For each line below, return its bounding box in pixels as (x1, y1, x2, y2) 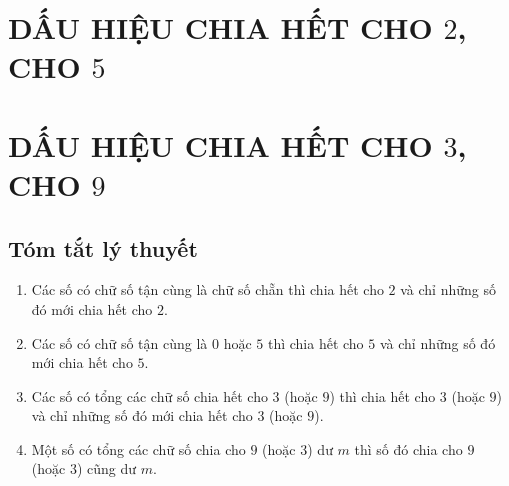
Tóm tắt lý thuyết (8, 232, 198, 263)
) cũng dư (76, 458, 137, 479)
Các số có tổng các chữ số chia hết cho (31, 385, 268, 406)
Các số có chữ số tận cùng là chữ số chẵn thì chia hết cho (31, 279, 384, 300)
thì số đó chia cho (354, 438, 463, 459)
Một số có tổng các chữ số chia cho (31, 438, 246, 459)
